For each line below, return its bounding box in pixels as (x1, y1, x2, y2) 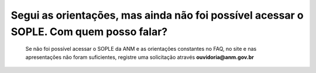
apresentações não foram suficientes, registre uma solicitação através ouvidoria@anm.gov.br (25, 53, 255, 61)
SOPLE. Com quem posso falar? (11, 25, 168, 38)
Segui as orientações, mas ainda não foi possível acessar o (11, 9, 304, 22)
